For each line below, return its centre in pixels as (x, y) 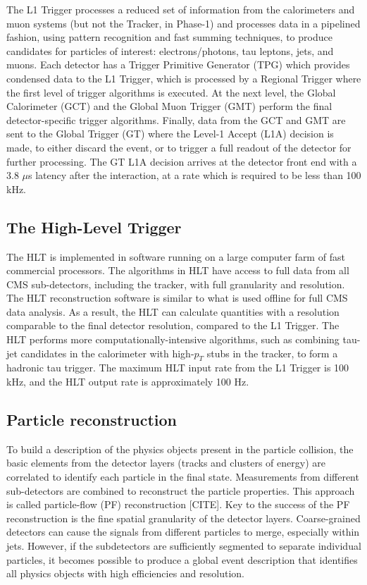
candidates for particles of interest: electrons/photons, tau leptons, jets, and (170, 50)
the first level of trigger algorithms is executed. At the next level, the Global (171, 92)
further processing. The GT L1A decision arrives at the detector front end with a (182, 161)
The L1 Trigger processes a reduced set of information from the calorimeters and (181, 9)
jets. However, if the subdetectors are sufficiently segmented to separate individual (184, 546)
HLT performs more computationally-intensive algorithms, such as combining (173, 339)
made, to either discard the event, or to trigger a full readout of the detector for (179, 147)
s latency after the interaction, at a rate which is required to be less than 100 (195, 175)
